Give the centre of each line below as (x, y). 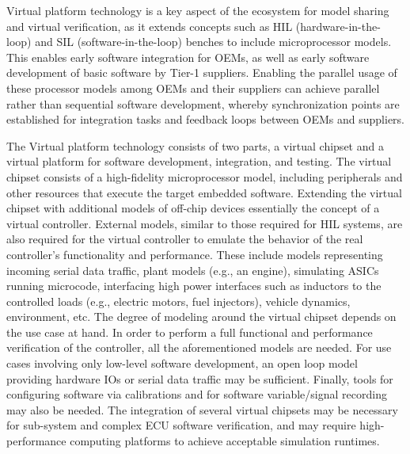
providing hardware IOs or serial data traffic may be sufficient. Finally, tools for (200, 378)
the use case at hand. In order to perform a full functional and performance (190, 332)
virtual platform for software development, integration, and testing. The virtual (199, 161)
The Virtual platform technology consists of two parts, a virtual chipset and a (195, 145)
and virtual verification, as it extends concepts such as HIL (150, 26)
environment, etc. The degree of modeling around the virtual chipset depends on (201, 317)
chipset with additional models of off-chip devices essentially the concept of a (193, 208)
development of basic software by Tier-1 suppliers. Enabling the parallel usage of (202, 72)
